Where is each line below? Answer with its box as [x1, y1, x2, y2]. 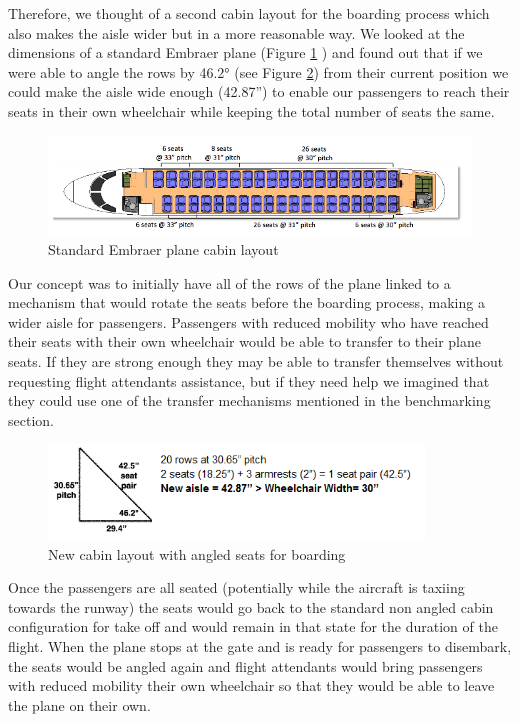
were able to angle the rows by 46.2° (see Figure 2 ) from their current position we [8, 61, 509, 82]
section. [8, 409, 54, 430]
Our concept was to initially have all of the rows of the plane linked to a [8, 272, 451, 293]
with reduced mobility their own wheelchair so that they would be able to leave [8, 675, 495, 696]
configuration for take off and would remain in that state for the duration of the [8, 616, 498, 637]
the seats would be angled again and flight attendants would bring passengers [8, 655, 483, 676]
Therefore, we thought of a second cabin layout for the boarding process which [8, 3, 490, 23]
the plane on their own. [8, 694, 151, 715]
